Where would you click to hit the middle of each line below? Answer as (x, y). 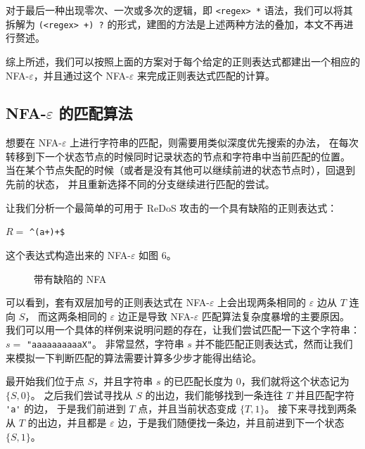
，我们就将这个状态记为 (295, 381)
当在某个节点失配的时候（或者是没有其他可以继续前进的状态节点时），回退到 (180, 170)
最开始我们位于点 (45, 381)
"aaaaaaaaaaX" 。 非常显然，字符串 (105, 343)
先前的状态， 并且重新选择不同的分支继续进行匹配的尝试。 (140, 184)
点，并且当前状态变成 (187, 409)
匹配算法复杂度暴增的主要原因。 (275, 316)
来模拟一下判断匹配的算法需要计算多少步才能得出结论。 (134, 357)
